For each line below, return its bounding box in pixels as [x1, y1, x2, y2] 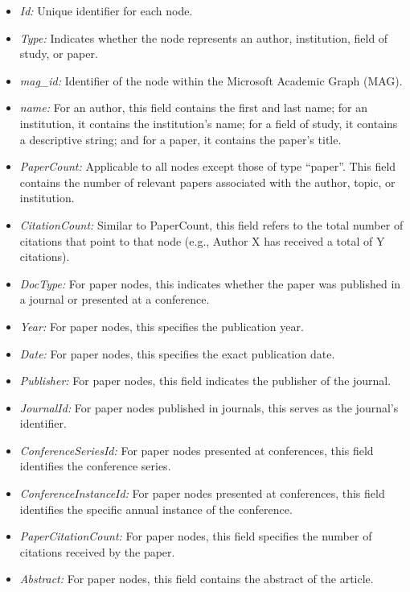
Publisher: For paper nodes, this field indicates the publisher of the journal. [19, 372, 392, 389]
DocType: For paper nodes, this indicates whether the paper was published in [19, 275, 401, 292]
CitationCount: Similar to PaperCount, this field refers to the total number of [19, 216, 404, 233]
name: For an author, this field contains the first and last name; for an [19, 99, 368, 116]
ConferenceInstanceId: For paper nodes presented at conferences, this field [19, 485, 385, 502]
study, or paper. [19, 45, 98, 62]
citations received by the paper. [19, 543, 175, 560]
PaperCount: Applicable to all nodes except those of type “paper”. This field [19, 158, 396, 175]
